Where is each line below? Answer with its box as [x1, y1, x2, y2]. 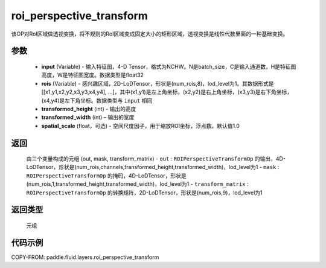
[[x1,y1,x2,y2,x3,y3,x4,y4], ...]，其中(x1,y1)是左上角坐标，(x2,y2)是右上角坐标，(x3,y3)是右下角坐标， [41, 88, 293, 96]
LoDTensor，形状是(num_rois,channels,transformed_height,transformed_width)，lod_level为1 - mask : [26, 164, 280, 171]
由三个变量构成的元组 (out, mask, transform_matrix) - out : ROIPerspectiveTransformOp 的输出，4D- [26, 155, 286, 162]
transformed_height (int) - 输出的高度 [41, 105, 136, 112]
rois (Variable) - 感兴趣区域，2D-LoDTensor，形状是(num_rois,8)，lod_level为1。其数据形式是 [41, 80, 274, 87]
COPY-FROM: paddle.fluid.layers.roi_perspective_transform [11, 254, 159, 261]
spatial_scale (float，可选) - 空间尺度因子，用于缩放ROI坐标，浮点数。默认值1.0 [41, 122, 240, 129]
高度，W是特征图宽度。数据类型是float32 [41, 71, 144, 78]
